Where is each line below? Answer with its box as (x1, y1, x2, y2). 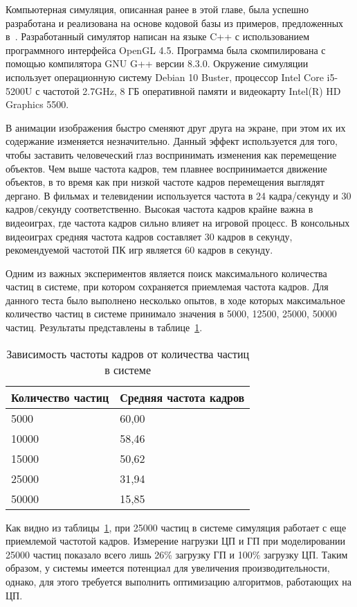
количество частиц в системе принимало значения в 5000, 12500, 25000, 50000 (6, 306, 337, 321)
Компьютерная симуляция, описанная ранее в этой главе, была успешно (6, 2, 309, 16)
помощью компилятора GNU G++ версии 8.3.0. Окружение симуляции (6, 56, 309, 71)
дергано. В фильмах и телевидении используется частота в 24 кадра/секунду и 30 (6, 188, 351, 202)
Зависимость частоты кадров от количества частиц (6, 345, 250, 362)
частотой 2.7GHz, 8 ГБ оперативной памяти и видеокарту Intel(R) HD (43, 83, 341, 98)
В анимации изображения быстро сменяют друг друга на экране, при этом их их (6, 120, 346, 134)
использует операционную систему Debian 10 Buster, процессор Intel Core (6, 69, 324, 84)
